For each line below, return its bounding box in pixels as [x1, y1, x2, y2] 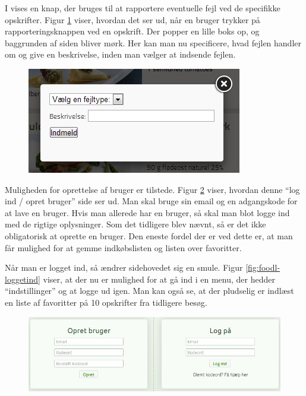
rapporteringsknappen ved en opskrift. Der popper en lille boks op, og [5, 25, 260, 37]
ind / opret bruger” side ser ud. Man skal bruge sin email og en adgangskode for [5, 195, 298, 207]
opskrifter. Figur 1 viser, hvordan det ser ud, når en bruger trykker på [5, 13, 260, 26]
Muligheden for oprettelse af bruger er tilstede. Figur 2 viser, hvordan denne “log [5, 183, 300, 195]
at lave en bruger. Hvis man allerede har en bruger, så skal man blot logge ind [5, 206, 290, 218]
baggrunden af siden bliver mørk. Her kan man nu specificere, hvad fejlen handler [5, 36, 301, 49]
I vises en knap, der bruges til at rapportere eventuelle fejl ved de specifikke [5, 2, 280, 14]
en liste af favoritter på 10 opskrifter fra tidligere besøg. [5, 296, 207, 308]
